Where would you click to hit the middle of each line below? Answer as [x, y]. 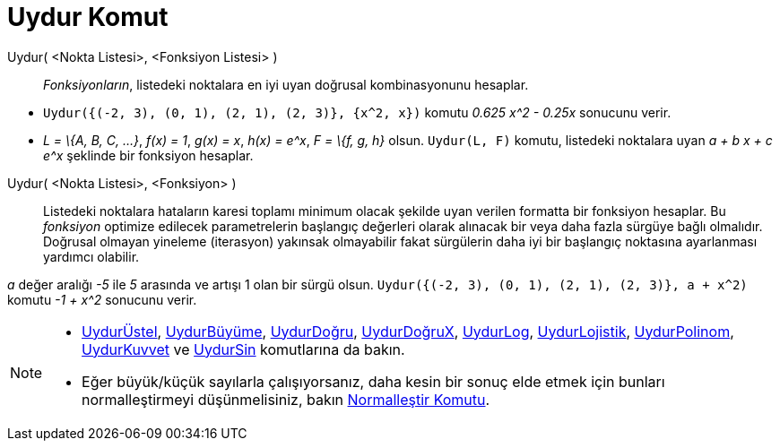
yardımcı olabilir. [91, 256]
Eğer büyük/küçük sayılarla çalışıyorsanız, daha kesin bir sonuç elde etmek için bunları [373, 381]
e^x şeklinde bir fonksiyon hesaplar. [148, 155]
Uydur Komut [88, 17]
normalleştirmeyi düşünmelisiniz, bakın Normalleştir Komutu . [286, 399]
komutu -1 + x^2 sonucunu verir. [102, 299]
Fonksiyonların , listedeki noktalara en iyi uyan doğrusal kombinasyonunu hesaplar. [286, 84]
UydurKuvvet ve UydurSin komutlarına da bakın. [243, 349]
